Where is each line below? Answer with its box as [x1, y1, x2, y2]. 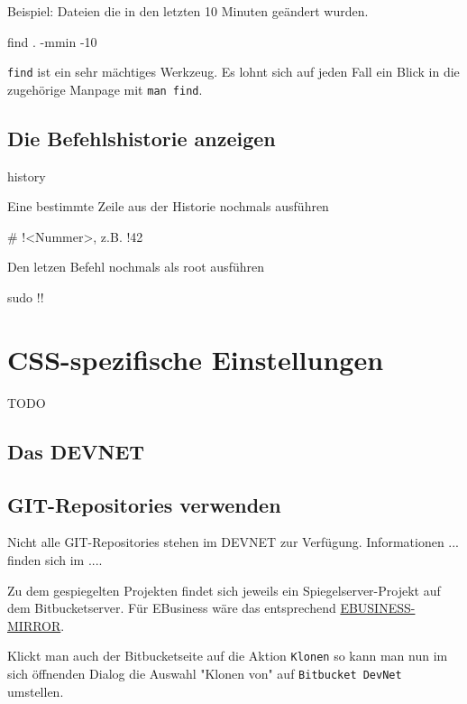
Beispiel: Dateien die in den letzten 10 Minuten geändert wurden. [7, 2, 369, 20]
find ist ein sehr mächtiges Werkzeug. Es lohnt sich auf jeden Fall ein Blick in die [7, 62, 460, 81]
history [7, 166, 46, 185]
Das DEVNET [7, 437, 145, 465]
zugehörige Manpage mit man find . [7, 79, 203, 98]
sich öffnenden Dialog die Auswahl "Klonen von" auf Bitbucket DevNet [7, 664, 402, 682]
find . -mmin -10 [7, 32, 97, 51]
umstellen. [7, 681, 64, 700]
